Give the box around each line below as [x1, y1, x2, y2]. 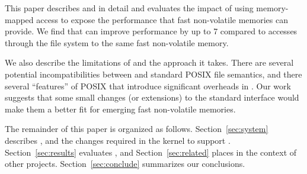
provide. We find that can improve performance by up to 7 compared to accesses [5, 25, 298, 37]
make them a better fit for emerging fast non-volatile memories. [5, 102, 236, 115]
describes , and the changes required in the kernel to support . [5, 134, 231, 146]
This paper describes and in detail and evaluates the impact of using [5, 2, 254, 14]
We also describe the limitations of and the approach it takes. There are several [5, 56, 294, 69]
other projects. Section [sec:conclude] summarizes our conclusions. [5, 157, 245, 170]
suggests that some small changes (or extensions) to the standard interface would [5, 91, 299, 104]
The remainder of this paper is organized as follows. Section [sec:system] [5, 123, 268, 135]
